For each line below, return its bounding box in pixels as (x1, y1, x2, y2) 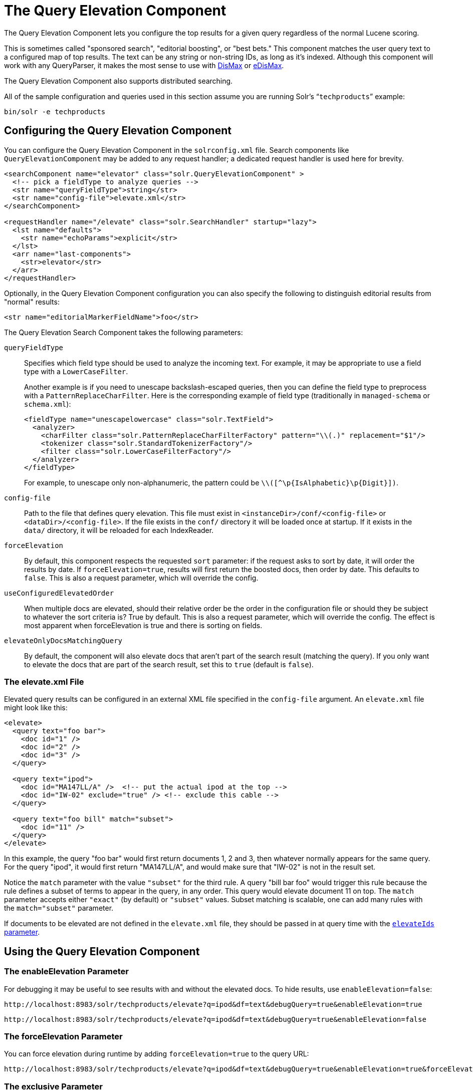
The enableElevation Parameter (4, 966, 129, 977)
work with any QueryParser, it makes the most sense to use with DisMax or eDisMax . (4, 61, 284, 70)
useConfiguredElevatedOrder (4, 589, 114, 597)
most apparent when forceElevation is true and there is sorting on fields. (24, 621, 263, 630)
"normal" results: (4, 297, 60, 306)
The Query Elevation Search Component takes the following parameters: (4, 328, 243, 337)
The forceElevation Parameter (4, 1031, 123, 1041)
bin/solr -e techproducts (4, 107, 106, 116)
